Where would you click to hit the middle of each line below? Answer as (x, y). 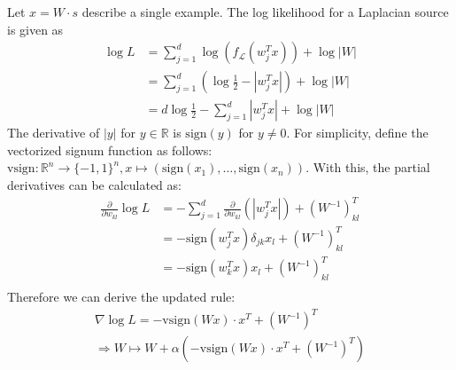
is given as (35, 29)
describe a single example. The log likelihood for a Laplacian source (265, 12)
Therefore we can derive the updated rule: (121, 297)
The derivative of (54, 133)
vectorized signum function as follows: (110, 150)
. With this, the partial (368, 167)
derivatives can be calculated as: (94, 185)
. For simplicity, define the (357, 133)
